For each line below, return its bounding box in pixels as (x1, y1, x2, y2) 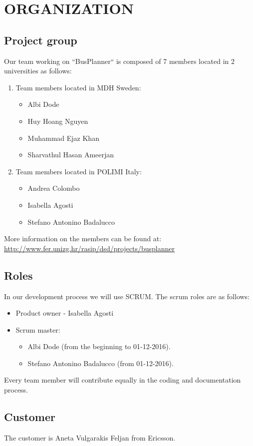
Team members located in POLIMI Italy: (15, 166, 142, 176)
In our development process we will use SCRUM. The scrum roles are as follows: (4, 291, 250, 301)
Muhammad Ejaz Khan (27, 132, 99, 143)
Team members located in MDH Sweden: (15, 82, 141, 92)
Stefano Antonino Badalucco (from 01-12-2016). (27, 358, 174, 368)
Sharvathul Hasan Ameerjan (27, 149, 114, 160)
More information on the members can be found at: (4, 233, 162, 244)
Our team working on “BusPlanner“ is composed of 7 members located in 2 (4, 55, 235, 66)
